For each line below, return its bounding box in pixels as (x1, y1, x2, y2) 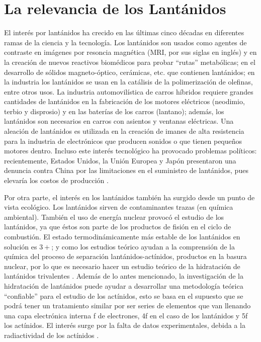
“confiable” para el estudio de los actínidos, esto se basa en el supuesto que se (4, 290, 243, 301)
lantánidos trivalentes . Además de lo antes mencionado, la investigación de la (4, 271, 243, 281)
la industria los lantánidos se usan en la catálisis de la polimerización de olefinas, (4, 76, 253, 87)
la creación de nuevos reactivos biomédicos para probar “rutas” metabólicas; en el (4, 56, 255, 67)
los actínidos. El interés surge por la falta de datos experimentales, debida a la (4, 320, 245, 330)
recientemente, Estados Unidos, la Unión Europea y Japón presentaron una (4, 155, 236, 165)
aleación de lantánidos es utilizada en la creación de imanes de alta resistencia (4, 126, 244, 136)
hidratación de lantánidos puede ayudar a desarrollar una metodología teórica (4, 280, 243, 291)
